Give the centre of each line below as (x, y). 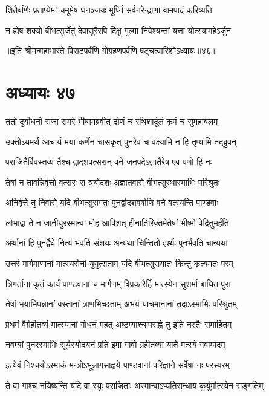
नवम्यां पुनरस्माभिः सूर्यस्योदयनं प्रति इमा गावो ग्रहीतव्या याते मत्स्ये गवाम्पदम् (115, 344)
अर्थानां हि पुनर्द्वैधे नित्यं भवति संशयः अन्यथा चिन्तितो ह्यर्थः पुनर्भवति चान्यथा (117, 243)
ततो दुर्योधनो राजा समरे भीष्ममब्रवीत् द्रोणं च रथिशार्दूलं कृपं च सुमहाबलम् (112, 121)
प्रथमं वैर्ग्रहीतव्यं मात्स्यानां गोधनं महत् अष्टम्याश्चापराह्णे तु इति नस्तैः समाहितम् (119, 324)
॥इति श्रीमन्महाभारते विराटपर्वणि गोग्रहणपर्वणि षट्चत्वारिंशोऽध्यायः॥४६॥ (111, 50)
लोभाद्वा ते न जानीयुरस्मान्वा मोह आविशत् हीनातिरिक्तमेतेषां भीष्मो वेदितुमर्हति (117, 222)
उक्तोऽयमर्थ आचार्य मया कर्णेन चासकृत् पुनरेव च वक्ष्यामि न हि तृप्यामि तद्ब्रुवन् (121, 141)
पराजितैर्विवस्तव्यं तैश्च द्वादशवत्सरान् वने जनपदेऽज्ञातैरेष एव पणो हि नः (109, 162)
